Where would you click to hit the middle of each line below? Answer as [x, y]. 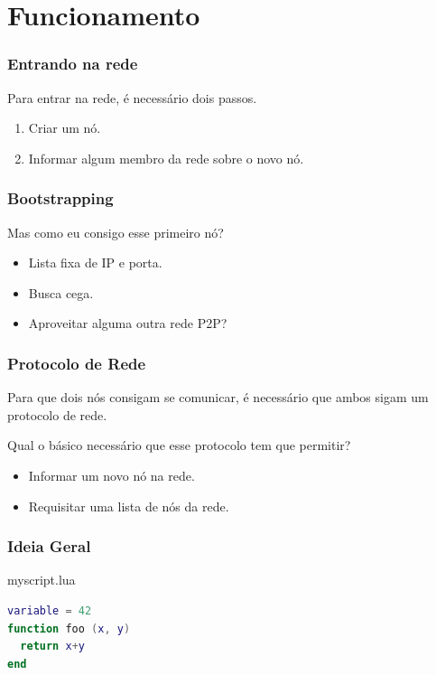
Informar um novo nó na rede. [111, 475]
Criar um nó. [65, 128]
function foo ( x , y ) [69, 628]
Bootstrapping [60, 198]
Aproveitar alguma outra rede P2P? [128, 323]
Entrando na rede [73, 64]
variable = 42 [50, 610]
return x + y [52, 647]
